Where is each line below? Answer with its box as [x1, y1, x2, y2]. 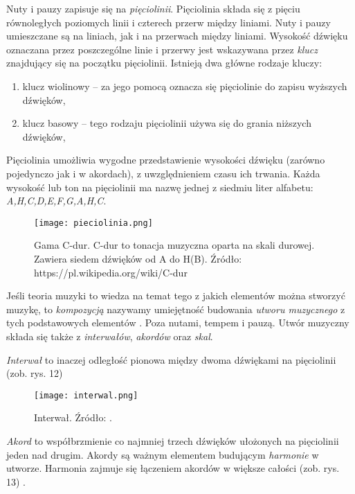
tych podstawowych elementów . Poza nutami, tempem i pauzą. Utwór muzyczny [6, 315, 349, 330]
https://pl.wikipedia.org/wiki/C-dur [34, 265, 188, 279]
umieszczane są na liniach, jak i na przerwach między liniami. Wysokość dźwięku [6, 28, 348, 43]
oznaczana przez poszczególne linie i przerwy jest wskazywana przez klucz [6, 42, 318, 56]
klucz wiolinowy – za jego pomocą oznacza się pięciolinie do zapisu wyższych [22, 78, 347, 93]
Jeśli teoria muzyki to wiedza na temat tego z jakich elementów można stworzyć [6, 288, 345, 303]
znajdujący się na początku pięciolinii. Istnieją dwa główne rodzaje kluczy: [6, 55, 322, 70]
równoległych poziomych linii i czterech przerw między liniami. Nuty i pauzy [6, 15, 331, 29]
